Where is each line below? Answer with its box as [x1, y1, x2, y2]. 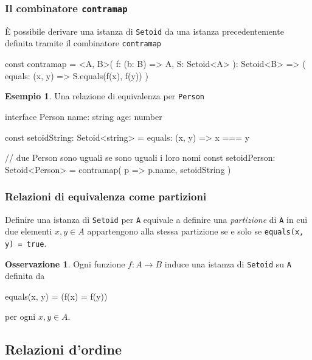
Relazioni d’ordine [5, 340, 122, 359]
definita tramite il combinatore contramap [5, 37, 162, 49]
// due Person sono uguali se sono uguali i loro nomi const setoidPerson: [5, 151, 276, 164]
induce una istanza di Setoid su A [164, 257, 291, 270]
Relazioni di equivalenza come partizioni [5, 189, 207, 204]
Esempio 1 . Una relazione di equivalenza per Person [5, 90, 204, 102]
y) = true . [5, 236, 47, 249]
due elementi [5, 225, 52, 238]
